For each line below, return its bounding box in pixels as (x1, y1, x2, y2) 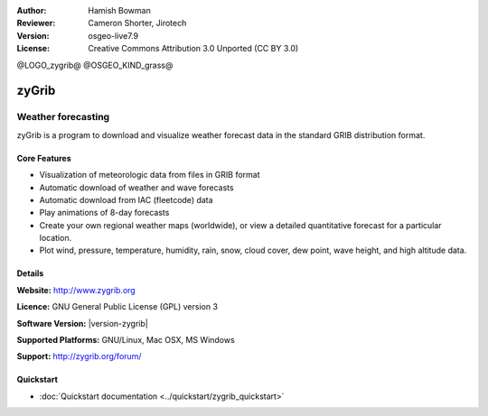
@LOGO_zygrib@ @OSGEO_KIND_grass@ (16, 60, 174, 70)
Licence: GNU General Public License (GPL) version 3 (16, 301, 219, 312)
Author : (16, 5, 47, 15)
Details (16, 268, 44, 279)
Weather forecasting (16, 111, 110, 124)
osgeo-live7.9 (88, 30, 139, 41)
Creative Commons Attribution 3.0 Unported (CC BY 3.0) (88, 43, 299, 54)
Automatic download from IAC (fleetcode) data (39, 194, 213, 205)
